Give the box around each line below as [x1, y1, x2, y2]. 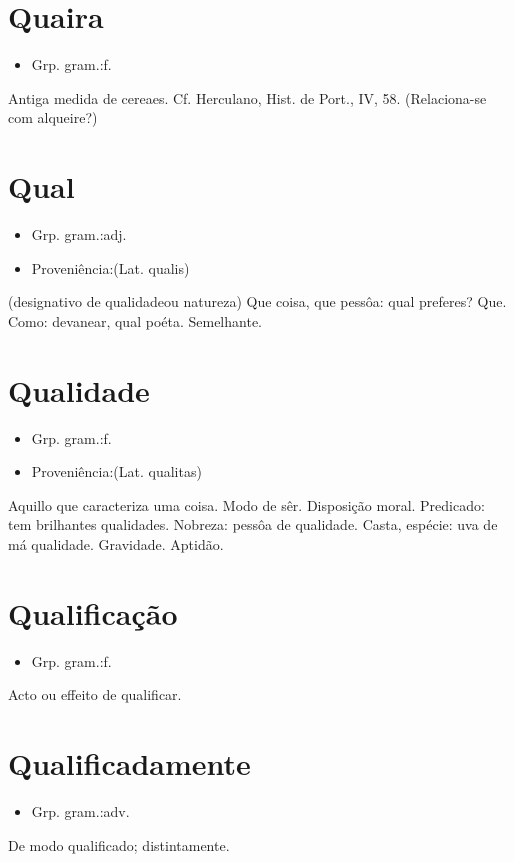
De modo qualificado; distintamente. [8, 834, 230, 855]
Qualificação [8, 592, 178, 633]
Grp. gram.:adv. [31, 800, 130, 821]
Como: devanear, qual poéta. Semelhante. [8, 310, 262, 331]
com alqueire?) [8, 107, 98, 128]
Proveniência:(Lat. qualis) [31, 257, 190, 278]
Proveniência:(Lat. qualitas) [31, 461, 202, 482]
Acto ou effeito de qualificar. [8, 684, 182, 705]
